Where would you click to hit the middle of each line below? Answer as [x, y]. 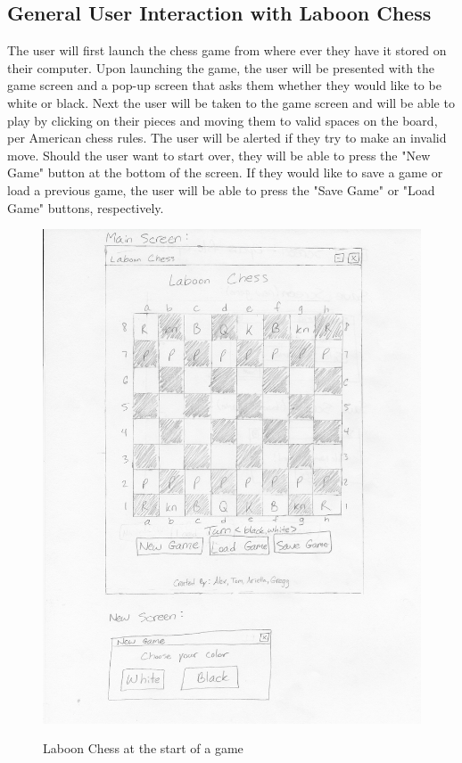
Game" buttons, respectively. [86, 207]
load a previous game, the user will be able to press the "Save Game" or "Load [221, 189]
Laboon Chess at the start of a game [143, 748]
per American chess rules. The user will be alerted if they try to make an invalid [227, 138]
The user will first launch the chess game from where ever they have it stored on [227, 50]
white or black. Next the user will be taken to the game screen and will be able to [231, 102]
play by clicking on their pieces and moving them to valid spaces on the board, [223, 120]
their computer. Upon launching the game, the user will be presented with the [221, 67]
